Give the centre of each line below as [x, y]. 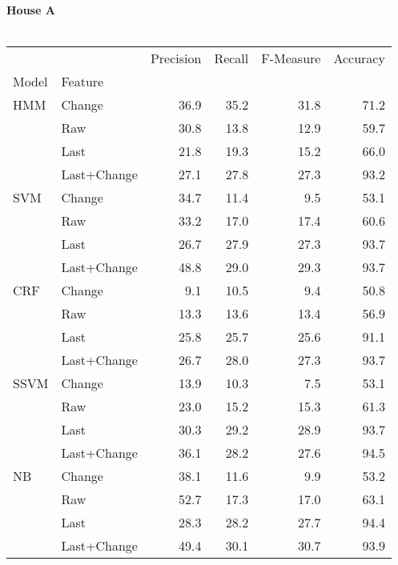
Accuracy [359, 58]
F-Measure [291, 58]
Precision [176, 58]
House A [31, 10]
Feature [82, 82]
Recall [231, 58]
